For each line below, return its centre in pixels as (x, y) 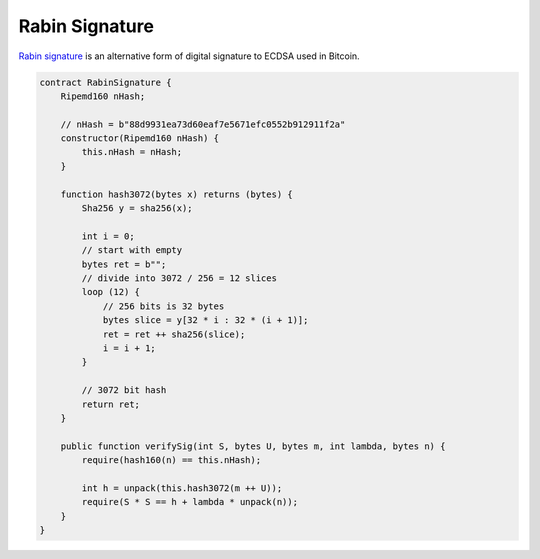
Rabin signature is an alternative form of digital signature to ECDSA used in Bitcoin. (189, 56)
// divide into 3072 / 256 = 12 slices (179, 278)
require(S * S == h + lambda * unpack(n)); (190, 502)
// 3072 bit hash (124, 390)
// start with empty (132, 250)
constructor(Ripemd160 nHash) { (140, 138)
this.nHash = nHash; (132, 152)
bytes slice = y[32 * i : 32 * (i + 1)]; (205, 320)
